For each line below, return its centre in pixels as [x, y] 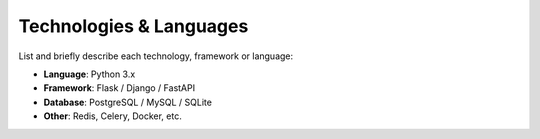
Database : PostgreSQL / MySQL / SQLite [127, 102]
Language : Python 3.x [89, 74]
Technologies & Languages [133, 26]
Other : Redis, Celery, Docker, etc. [112, 116]
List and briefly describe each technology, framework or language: [156, 56]
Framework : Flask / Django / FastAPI [119, 88]
